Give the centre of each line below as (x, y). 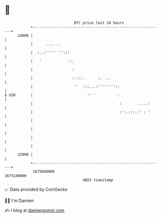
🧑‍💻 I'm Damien (19, 201)
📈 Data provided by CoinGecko (36, 189)
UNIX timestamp (98, 180)
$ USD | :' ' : (62, 95)
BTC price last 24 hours (99, 23)
